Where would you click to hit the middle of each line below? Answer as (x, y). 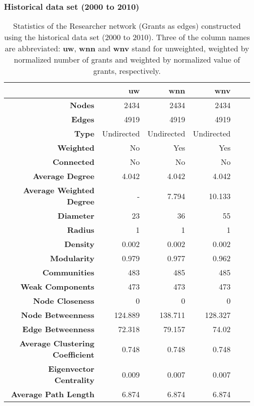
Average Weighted (59, 190)
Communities (68, 272)
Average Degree (64, 176)
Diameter (76, 216)
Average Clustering (57, 343)
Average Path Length (53, 394)
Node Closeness (64, 301)
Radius (81, 230)
